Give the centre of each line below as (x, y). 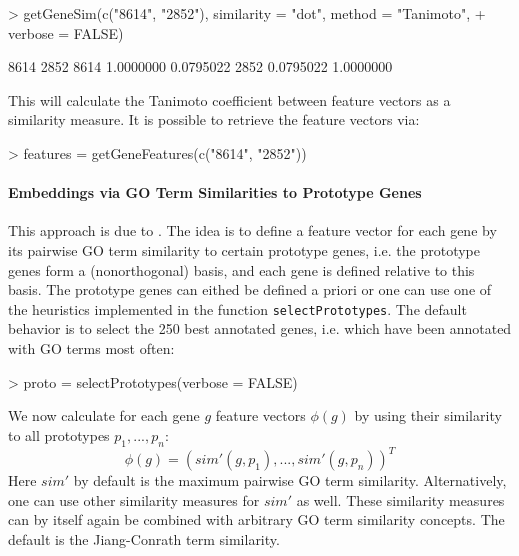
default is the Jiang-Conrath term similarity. (144, 538)
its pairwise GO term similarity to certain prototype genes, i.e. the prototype (244, 249)
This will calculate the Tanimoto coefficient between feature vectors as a (229, 99)
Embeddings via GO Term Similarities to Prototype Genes (215, 192)
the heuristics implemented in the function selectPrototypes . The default (237, 308)
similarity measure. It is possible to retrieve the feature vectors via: (214, 119)
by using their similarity (428, 415)
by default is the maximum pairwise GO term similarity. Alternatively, (290, 480)
